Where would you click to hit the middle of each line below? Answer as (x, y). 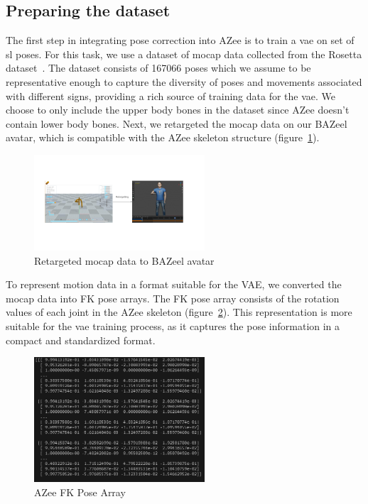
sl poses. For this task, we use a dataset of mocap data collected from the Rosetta (184, 54)
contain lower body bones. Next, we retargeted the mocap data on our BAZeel (177, 123)
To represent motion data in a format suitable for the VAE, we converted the (174, 284)
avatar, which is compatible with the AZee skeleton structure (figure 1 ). (163, 137)
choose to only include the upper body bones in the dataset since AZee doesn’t (178, 110)
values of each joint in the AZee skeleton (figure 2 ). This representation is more (179, 312)
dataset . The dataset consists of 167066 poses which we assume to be (158, 68)
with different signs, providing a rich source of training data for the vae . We (171, 95)
